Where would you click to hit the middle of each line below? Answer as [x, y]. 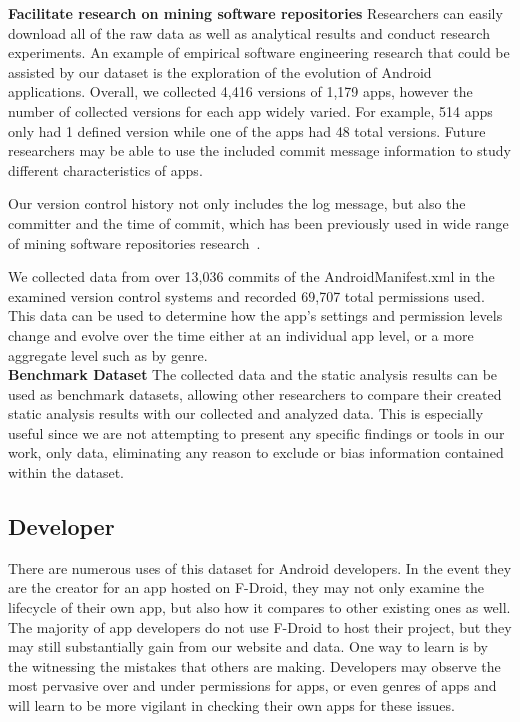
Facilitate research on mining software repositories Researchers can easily [255, 13]
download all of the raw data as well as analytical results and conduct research [249, 32]
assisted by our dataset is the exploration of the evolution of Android [220, 71]
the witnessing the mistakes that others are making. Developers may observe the [254, 665]
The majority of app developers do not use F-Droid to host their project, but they [260, 626]
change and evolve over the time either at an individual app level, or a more [241, 334]
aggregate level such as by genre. [108, 354]
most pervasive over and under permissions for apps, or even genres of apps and [252, 685]
